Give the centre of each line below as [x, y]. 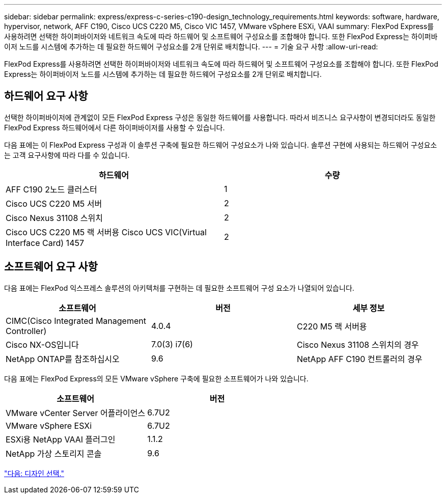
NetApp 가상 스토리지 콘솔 [54, 453]
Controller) [26, 331]
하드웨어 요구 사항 [46, 96]
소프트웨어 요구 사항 [51, 267]
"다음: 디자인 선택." [34, 473]
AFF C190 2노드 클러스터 [51, 189]
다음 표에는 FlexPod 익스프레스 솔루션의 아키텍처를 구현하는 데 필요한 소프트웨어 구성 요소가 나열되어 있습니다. [179, 288]
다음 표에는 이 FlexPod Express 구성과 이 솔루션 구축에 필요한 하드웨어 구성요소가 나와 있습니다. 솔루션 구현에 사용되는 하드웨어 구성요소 [221, 145]
